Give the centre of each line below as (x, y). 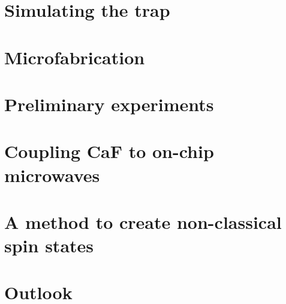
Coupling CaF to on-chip (109, 151)
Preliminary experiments (109, 104)
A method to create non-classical (143, 221)
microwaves (52, 175)
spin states (49, 245)
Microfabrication (75, 57)
